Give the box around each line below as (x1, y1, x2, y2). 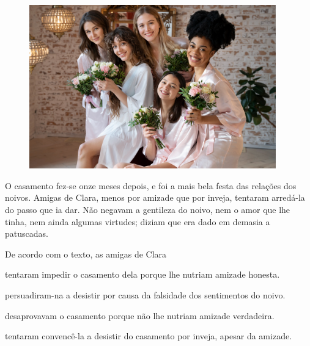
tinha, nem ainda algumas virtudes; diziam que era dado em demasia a (5, 215, 270, 228)
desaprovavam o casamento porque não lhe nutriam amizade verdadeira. (5, 309, 275, 322)
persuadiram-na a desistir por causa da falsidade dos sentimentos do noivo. (5, 289, 286, 301)
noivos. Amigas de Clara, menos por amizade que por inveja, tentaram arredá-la (5, 191, 305, 204)
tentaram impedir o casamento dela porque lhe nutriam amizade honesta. (5, 268, 280, 281)
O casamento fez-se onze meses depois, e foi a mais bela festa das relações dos (5, 179, 297, 192)
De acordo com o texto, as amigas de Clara (5, 247, 167, 260)
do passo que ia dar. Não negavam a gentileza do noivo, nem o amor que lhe (5, 203, 290, 216)
